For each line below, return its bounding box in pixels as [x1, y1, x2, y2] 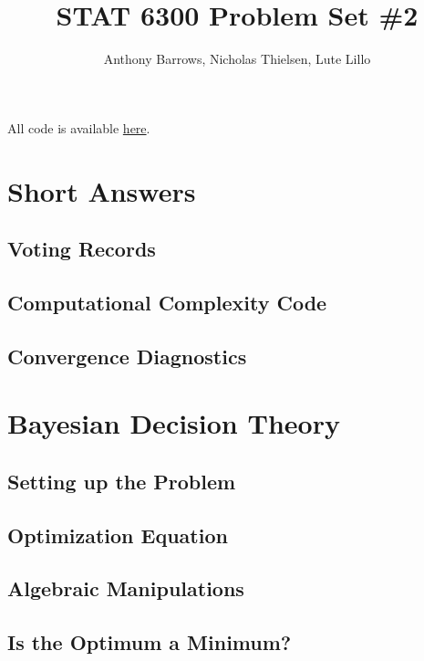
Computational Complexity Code [7, 288, 327, 316]
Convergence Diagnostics [7, 341, 247, 370]
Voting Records [7, 235, 156, 263]
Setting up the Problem [7, 467, 236, 495]
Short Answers [7, 172, 196, 209]
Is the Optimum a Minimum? [7, 628, 292, 656]
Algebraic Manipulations [7, 574, 244, 603]
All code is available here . [7, 118, 150, 137]
